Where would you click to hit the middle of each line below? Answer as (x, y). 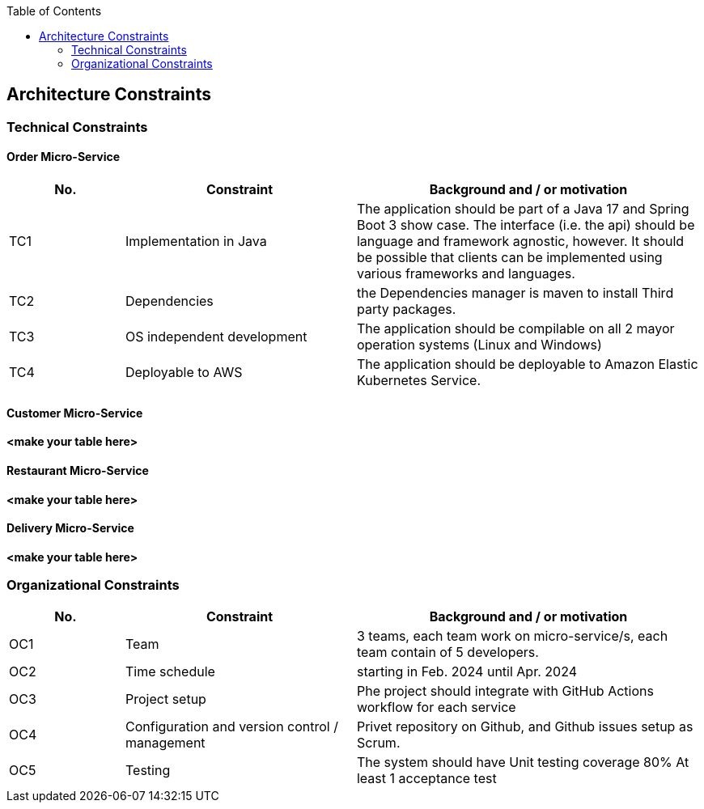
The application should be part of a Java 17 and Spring (523, 209)
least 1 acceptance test (426, 779)
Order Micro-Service (64, 157)
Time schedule (170, 672)
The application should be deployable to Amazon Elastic (527, 364)
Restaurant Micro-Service (78, 470)
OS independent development (216, 337)
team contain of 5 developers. (447, 652)
